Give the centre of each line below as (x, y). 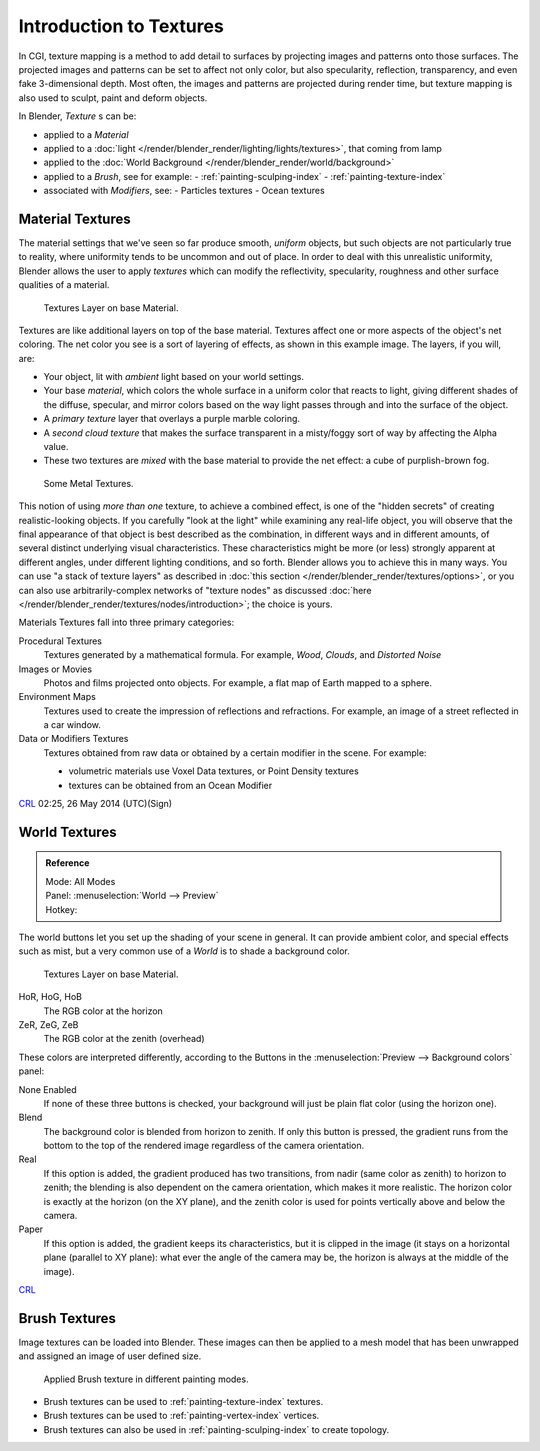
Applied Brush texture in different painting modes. (146, 1379)
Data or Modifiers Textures (73, 739)
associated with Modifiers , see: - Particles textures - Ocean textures (184, 191)
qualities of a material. (64, 285)
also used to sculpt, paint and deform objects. (113, 97)
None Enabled (47, 1089)
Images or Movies (55, 669)
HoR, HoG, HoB (50, 997)
